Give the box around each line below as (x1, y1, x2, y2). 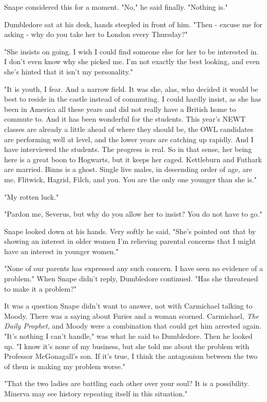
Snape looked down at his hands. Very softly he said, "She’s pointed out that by (4, 225, 256, 236)
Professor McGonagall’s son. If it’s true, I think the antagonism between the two (4, 351, 258, 361)
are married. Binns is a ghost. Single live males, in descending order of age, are (4, 164, 253, 175)
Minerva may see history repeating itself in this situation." (4, 388, 187, 398)
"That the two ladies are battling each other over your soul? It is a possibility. (4, 378, 250, 389)
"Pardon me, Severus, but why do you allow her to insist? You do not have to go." (4, 208, 262, 219)
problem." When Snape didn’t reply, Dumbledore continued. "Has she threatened (4, 273, 258, 284)
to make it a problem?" (4, 283, 77, 294)
